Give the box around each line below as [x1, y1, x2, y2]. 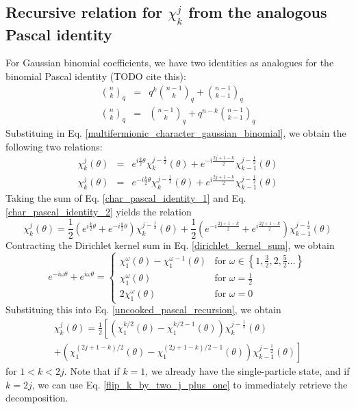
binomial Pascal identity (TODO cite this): [5, 68, 186, 83]
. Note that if [64, 363, 120, 378]
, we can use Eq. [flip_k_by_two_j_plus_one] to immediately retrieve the [31, 377, 348, 391]
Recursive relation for [5, 1, 163, 23]
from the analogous [188, 1, 327, 23]
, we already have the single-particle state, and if [145, 363, 350, 378]
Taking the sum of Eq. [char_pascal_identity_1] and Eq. [5, 191, 246, 205]
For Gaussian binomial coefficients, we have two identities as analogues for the [5, 55, 334, 70]
